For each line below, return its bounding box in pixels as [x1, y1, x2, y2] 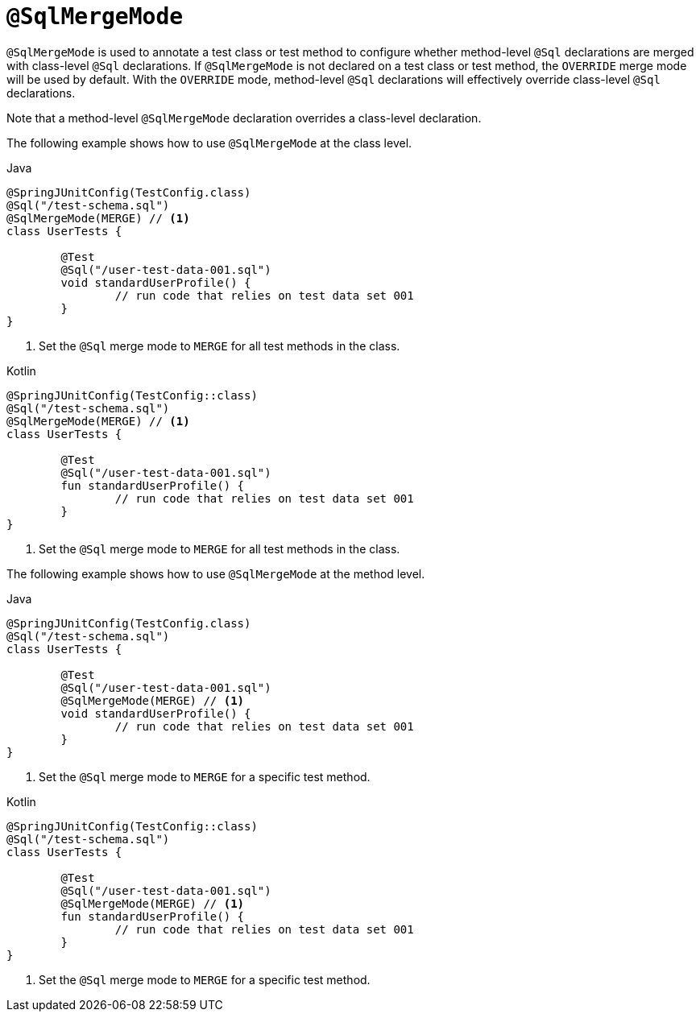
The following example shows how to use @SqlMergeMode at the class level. [6, 135, 412, 150]
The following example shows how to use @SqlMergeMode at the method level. [6, 566, 425, 581]
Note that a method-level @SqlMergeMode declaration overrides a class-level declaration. [6, 110, 482, 125]
